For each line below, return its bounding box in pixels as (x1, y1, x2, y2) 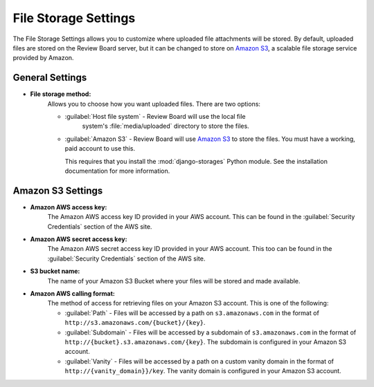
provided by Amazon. (12, 54, 74, 62)
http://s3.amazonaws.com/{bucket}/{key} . (64, 319, 206, 327)
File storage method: (30, 90, 91, 98)
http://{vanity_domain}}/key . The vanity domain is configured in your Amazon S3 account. (64, 367, 342, 375)
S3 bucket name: (30, 267, 80, 276)
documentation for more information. (64, 167, 170, 175)
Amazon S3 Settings (12, 185, 103, 196)
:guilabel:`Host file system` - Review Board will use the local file (64, 113, 246, 121)
